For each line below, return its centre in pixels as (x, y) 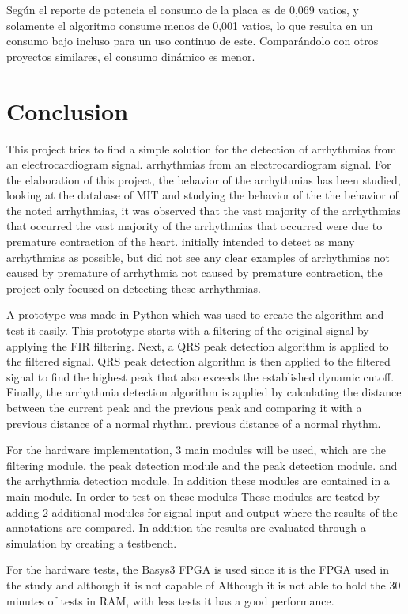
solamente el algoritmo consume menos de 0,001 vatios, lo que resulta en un (190, 25)
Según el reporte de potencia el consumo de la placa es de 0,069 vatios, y (183, 9)
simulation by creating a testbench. (92, 542)
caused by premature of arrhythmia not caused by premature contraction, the (195, 273)
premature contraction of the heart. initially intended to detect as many (181, 242)
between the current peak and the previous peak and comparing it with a (184, 407)
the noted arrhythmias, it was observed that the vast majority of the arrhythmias (204, 210)
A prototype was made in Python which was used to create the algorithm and (195, 315)
